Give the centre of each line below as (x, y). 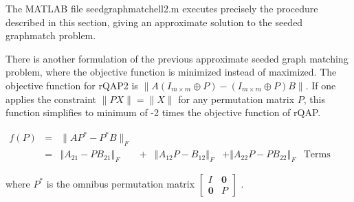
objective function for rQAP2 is (72, 85)
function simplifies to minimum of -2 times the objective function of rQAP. (163, 112)
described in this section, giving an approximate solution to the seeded (154, 22)
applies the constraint (51, 99)
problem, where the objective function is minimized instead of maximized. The (171, 72)
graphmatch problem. (51, 35)
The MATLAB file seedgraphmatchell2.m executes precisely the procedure (162, 8)
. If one (321, 85)
